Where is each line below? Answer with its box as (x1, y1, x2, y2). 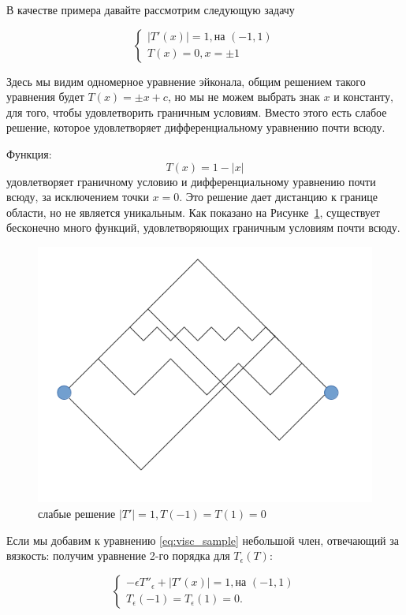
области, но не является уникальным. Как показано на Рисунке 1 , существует (6, 203, 380, 220)
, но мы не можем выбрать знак (167, 88, 320, 105)
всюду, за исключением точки (6, 188, 149, 205)
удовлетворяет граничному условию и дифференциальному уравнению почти (6, 173, 376, 189)
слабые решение (38, 505, 116, 522)
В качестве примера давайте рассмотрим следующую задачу (6, 2, 295, 17)
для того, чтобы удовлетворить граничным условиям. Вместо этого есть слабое (6, 103, 387, 120)
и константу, (333, 88, 393, 105)
